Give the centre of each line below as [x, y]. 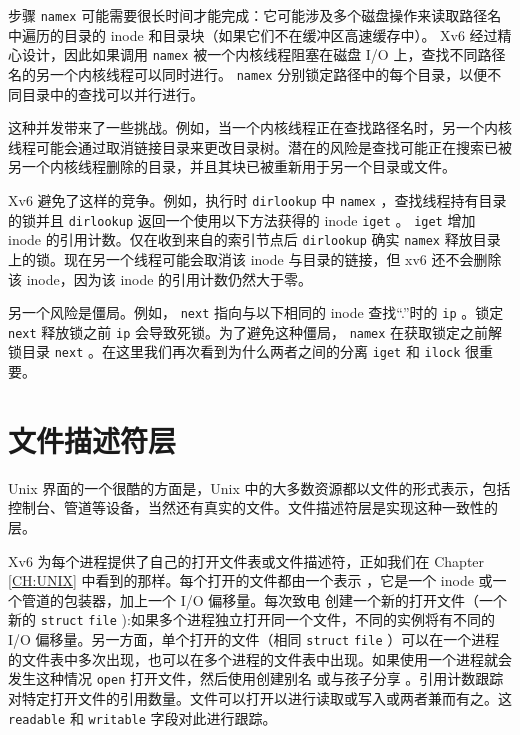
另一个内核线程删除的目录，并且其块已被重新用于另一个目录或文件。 [232, 166]
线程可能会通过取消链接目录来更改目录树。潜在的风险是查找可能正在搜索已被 [260, 146]
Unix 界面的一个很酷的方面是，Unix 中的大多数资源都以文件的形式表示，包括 [259, 487]
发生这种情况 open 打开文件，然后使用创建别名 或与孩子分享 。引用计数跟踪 [256, 678]
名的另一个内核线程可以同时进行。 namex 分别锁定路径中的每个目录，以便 [248, 73]
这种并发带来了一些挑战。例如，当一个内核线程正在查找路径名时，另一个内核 [260, 127]
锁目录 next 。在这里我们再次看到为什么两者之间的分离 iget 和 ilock [234, 351]
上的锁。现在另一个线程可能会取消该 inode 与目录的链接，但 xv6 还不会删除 [255, 258]
